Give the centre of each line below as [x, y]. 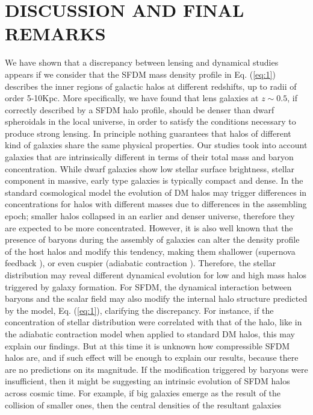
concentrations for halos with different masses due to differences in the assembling [156, 204]
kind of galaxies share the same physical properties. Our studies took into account [156, 145]
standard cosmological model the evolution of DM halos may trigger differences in [156, 192]
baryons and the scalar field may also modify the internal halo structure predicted [156, 298]
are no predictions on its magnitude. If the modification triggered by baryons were [156, 369]
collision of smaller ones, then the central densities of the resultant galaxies [143, 404]
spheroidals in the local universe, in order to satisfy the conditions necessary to [150, 121]
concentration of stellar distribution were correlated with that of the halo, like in [153, 322]
